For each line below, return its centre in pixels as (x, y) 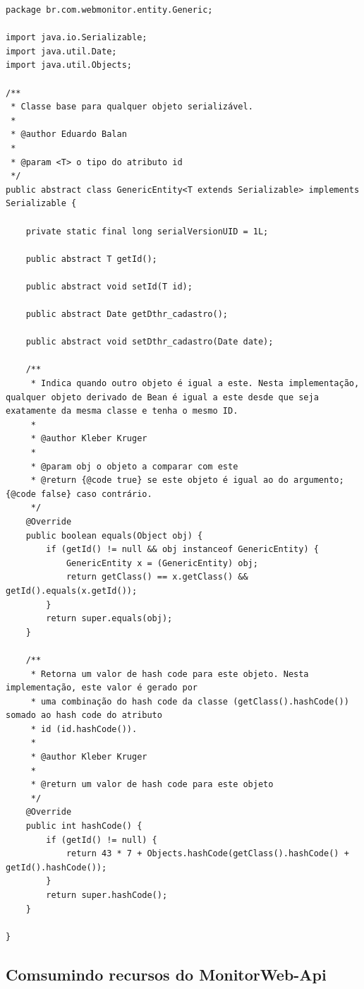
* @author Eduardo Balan (69, 134)
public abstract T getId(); (91, 259)
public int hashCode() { (84, 826)
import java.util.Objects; (69, 65)
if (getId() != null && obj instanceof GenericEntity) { (182, 550)
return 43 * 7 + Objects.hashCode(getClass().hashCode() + (207, 854)
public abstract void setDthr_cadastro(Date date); (150, 342)
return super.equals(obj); (109, 619)
